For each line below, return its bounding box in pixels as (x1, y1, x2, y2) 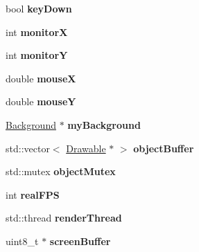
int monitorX (6, 24, 68, 39)
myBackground (67, 117, 141, 132)
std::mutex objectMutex (6, 164, 116, 179)
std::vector (6, 141, 50, 155)
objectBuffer (133, 141, 194, 155)
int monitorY (6, 48, 68, 62)
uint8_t (6, 233, 39, 248)
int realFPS (6, 187, 60, 201)
